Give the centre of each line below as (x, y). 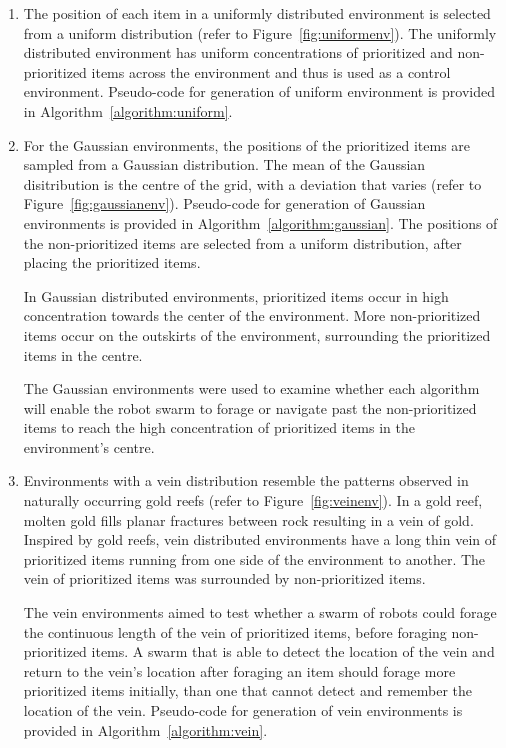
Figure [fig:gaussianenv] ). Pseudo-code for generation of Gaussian (224, 203)
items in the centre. (83, 354)
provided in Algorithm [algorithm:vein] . (145, 729)
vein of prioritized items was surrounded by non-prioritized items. (224, 578)
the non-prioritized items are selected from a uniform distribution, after (242, 242)
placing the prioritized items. (112, 262)
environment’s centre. (89, 446)
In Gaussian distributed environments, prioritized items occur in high (236, 295)
